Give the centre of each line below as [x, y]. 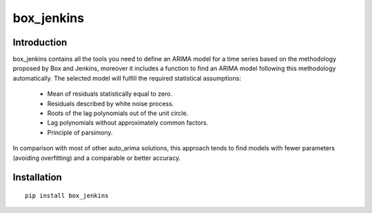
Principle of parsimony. [80, 132]
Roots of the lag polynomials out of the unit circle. [118, 113]
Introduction [40, 42]
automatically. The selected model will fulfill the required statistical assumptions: [127, 78]
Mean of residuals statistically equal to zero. [110, 94]
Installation [37, 177]
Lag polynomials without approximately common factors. [128, 123]
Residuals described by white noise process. [111, 103]
